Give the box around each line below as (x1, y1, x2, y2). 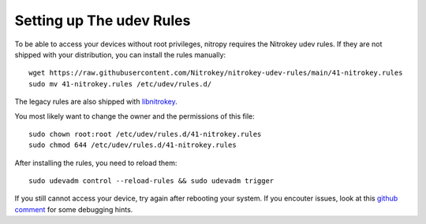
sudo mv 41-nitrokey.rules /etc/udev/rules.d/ (28, 79, 212, 88)
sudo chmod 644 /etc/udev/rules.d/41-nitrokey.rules (28, 141, 237, 149)
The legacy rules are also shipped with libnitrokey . (14, 97, 177, 106)
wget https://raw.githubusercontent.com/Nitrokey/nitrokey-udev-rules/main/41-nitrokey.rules (28, 68, 403, 78)
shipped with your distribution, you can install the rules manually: (14, 50, 226, 59)
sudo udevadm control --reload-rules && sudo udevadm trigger (28, 177, 275, 185)
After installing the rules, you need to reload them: (14, 158, 177, 167)
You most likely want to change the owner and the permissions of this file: (14, 111, 256, 121)
